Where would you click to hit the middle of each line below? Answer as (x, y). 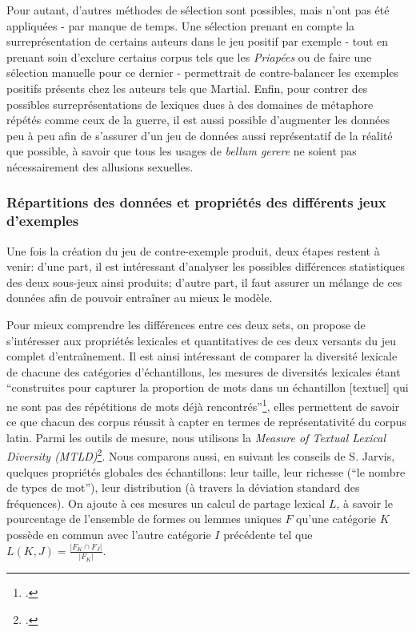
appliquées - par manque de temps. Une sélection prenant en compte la (181, 25)
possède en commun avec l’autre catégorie (109, 535)
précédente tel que (268, 535)
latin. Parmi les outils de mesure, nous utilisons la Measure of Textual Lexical (196, 437)
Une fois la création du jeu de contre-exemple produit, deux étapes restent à (193, 250)
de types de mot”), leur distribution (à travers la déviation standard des (183, 487)
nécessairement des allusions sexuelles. (100, 166)
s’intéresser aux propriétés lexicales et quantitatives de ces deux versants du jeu (201, 340)
